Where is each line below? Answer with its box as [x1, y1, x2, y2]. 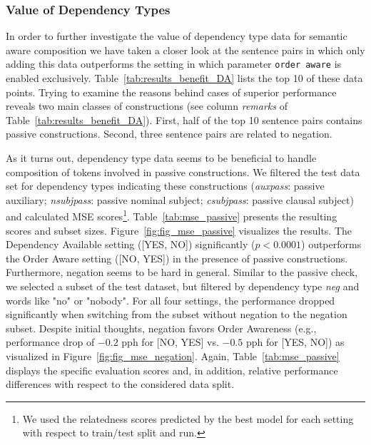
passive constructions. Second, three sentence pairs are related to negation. [6, 126, 332, 141]
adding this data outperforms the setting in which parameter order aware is [6, 56, 342, 71]
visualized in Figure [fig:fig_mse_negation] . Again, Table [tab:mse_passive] [6, 349, 340, 363]
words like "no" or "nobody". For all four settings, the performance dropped [6, 292, 335, 307]
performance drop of [6, 334, 95, 349]
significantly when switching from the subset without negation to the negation [6, 307, 347, 322]
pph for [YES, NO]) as [245, 334, 345, 349]
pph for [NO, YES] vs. [121, 334, 219, 349]
